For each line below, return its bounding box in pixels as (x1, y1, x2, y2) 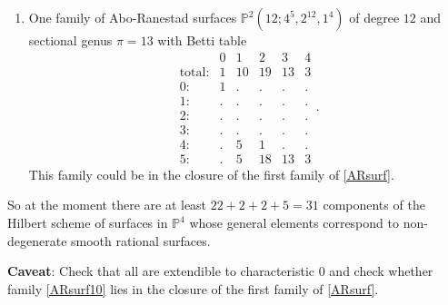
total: (179, 65, 210, 79)
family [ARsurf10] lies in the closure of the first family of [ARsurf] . (7, 279, 379, 298)
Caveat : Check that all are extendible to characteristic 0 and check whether (7, 261, 433, 280)
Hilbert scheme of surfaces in (7, 213, 168, 232)
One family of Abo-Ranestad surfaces (28, 8, 237, 26)
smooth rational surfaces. (71, 231, 211, 250)
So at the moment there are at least (7, 195, 207, 214)
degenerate (7, 231, 67, 250)
